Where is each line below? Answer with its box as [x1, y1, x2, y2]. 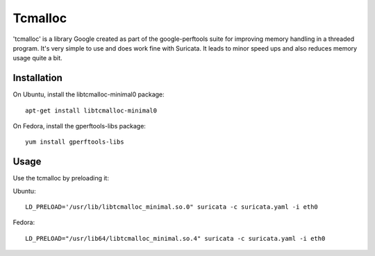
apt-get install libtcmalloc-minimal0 [25, 106, 158, 114]
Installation [12, 72, 62, 84]
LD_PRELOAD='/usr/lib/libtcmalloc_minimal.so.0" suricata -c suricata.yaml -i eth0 [25, 203, 319, 211]
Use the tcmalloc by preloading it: [12, 174, 109, 182]
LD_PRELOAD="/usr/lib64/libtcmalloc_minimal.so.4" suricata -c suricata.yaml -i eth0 [25, 234, 326, 242]
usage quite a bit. [12, 54, 62, 62]
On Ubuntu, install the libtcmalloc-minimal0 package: [12, 90, 165, 99]
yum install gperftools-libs [25, 138, 124, 146]
